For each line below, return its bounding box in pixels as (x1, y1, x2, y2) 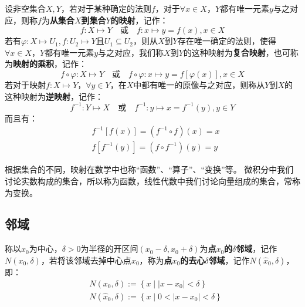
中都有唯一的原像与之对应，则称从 (133, 78, 265, 90)
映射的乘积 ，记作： (13, 58, 87, 70)
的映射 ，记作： (110, 14, 168, 26)
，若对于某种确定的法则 (60, 2, 151, 14)
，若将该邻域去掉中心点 (40, 254, 131, 266)
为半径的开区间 (80, 242, 138, 255)
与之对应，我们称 (98, 46, 164, 58)
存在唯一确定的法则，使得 (177, 35, 276, 47)
